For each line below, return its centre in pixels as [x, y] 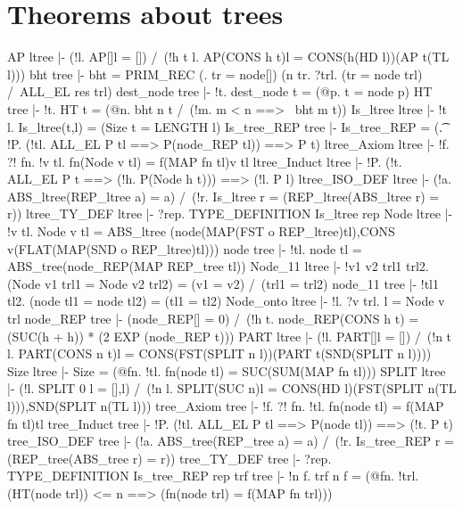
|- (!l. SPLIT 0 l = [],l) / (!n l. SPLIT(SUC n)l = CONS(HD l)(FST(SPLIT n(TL [232, 388]
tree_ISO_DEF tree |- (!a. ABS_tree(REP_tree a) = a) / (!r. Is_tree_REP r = [231, 441]
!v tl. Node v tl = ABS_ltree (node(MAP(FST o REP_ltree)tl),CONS [201, 231]
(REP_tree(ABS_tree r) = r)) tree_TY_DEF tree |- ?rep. [169, 458]
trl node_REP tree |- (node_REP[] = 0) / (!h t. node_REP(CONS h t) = [213, 319]
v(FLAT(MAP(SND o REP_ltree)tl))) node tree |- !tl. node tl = [185, 248]
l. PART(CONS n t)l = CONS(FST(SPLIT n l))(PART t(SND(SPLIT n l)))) [219, 353]
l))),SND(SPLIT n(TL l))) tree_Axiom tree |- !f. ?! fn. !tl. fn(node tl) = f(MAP [226, 406]
